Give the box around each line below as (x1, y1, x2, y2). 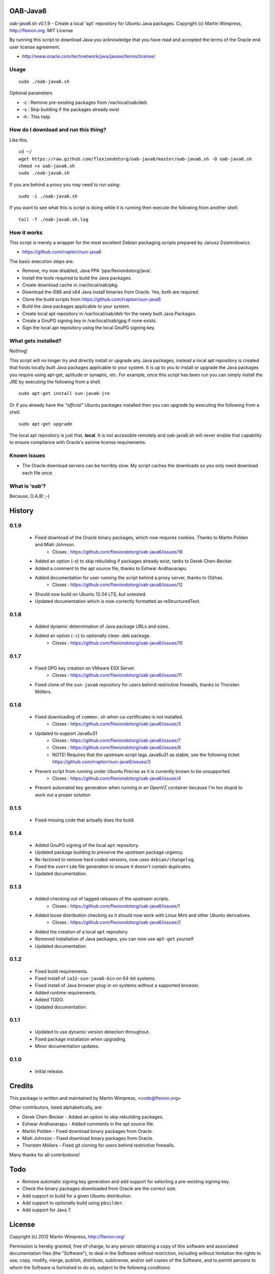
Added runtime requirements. (35, 989, 97, 996)
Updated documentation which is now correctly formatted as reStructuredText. (35, 598, 201, 604)
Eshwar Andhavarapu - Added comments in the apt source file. (22, 1121, 155, 1127)
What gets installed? (9, 337, 62, 344)
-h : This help (22, 114, 50, 120)
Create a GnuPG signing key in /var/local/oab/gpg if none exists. (22, 317, 157, 324)
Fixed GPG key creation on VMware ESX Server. (35, 665, 136, 671)
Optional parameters (9, 90, 53, 96)
